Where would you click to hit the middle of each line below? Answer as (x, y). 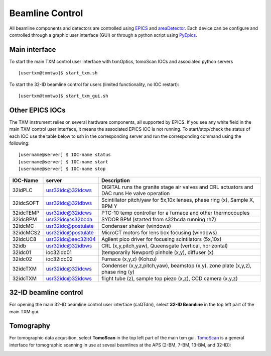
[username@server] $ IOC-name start (63, 162)
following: (19, 143)
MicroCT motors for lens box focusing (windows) (159, 232)
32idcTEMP (26, 213)
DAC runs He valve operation (135, 193)
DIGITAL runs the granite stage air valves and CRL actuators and (177, 187)
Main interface (33, 50)
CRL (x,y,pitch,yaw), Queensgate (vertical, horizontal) (165, 245)
